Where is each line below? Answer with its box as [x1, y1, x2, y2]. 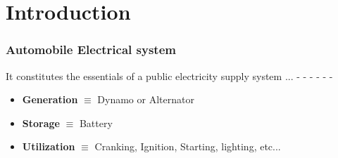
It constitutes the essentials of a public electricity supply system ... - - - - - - [6, 68, 333, 83]
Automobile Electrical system [6, 41, 176, 58]
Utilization [22, 139, 75, 154]
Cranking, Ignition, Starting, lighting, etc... [94, 139, 281, 154]
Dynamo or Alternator [97, 92, 194, 107]
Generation [22, 92, 78, 107]
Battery [79, 115, 113, 130]
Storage [22, 115, 60, 130]
